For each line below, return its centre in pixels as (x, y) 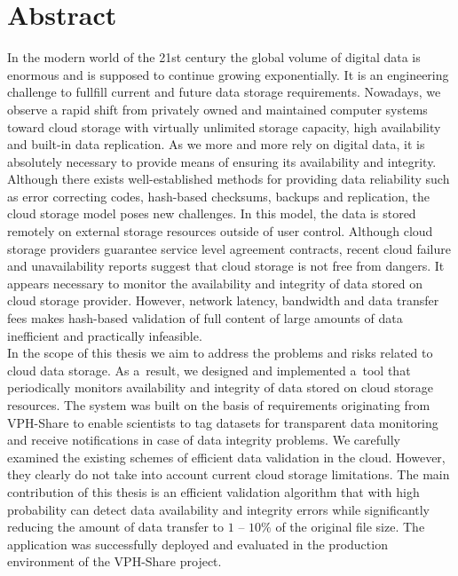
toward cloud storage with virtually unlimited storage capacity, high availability (224, 126)
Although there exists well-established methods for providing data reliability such (229, 179)
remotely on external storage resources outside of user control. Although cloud (220, 231)
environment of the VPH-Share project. (114, 561)
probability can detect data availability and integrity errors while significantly (219, 509)
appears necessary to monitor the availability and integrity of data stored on (215, 283)
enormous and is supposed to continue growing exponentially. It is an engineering (228, 74)
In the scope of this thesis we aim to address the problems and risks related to (220, 353)
